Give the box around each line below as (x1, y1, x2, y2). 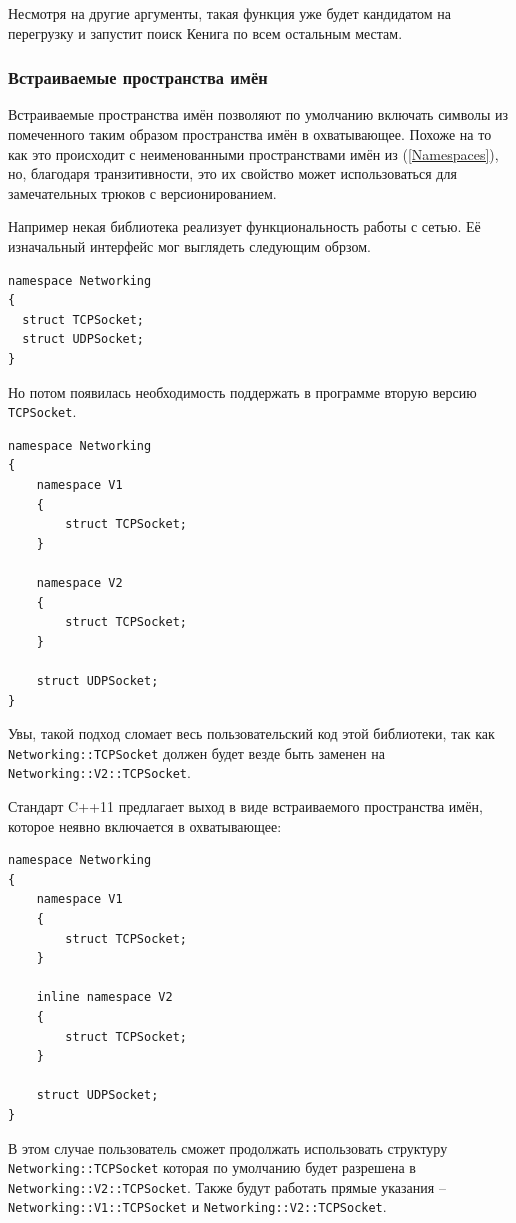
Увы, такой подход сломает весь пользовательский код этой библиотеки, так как (8, 723, 495, 744)
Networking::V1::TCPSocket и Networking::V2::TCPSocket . (8, 1196, 387, 1217)
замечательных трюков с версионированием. (8, 182, 277, 203)
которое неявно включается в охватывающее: (8, 815, 282, 836)
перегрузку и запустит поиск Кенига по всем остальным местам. (8, 22, 403, 43)
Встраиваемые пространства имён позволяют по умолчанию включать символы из (8, 104, 509, 125)
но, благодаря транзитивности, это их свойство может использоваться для (8, 163, 457, 184)
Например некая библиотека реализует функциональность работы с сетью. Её (8, 216, 481, 237)
